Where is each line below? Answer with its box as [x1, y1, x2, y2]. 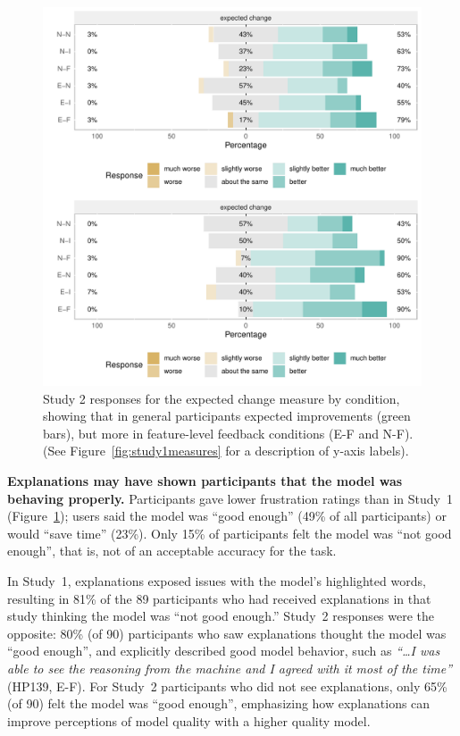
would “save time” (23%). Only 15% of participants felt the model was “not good [7, 523, 452, 542]
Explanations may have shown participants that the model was [7, 471, 403, 489]
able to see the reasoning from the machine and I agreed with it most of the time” [7, 658, 453, 677]
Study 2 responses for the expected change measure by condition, [43, 389, 400, 407]
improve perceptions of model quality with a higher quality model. [7, 711, 371, 730]
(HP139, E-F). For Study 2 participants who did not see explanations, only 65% [7, 676, 447, 695]
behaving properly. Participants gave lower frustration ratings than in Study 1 [7, 489, 453, 507]
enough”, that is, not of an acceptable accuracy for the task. [7, 541, 337, 560]
